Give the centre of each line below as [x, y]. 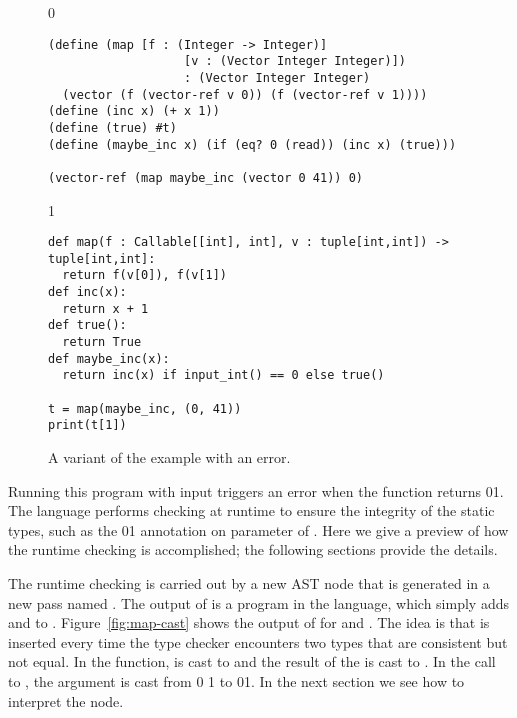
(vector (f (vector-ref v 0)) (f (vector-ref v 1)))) [245, 94]
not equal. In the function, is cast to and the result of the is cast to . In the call [252, 661]
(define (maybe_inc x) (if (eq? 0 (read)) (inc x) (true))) [252, 144]
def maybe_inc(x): [109, 358]
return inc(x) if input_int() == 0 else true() [223, 375]
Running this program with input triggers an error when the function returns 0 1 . [256, 490]
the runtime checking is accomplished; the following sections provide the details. [253, 549]
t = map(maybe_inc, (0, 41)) [145, 408]
